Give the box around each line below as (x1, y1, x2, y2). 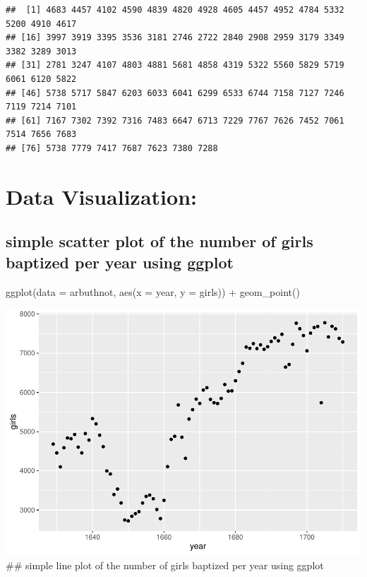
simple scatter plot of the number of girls (6, 230, 313, 252)
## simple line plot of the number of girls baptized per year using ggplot (6, 557, 324, 572)
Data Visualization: (6, 182, 197, 210)
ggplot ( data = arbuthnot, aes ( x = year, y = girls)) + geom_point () (6, 284, 300, 299)
